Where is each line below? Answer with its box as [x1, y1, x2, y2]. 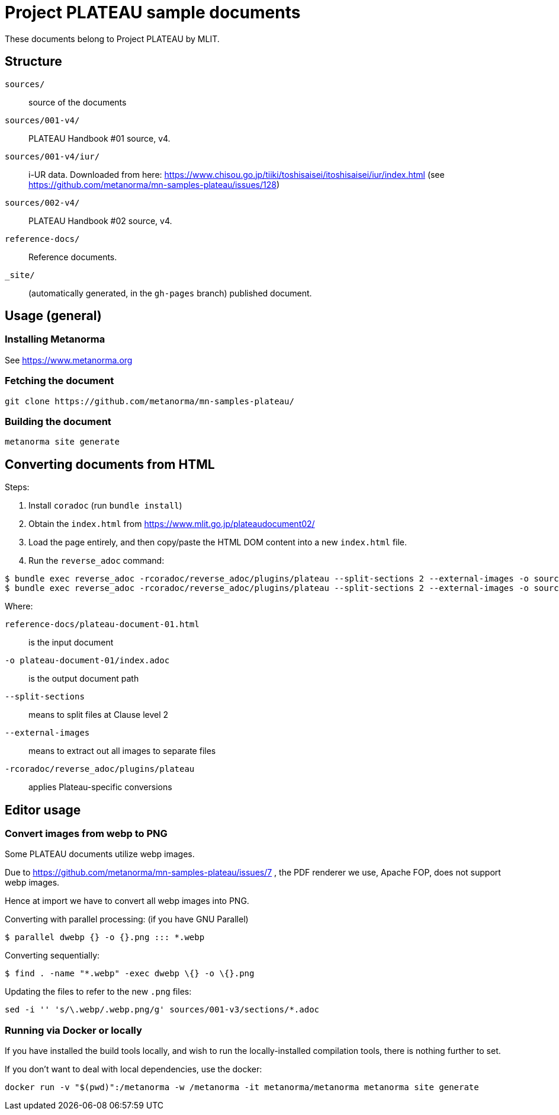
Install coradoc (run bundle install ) [28, 500, 182, 511]
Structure [5, 54, 62, 69]
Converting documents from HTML [5, 456, 215, 472]
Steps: [5, 482, 30, 493]
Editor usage [5, 802, 81, 817]
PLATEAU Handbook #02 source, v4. [28, 215, 172, 226]
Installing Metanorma [5, 333, 105, 346]
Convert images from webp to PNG [5, 828, 168, 839]
